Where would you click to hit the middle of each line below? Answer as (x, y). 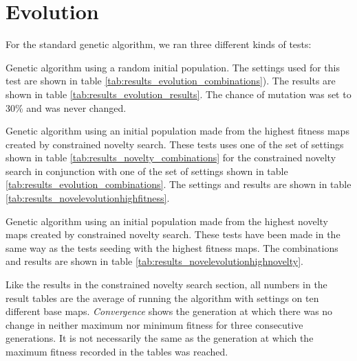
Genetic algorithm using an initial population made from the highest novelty (167, 221)
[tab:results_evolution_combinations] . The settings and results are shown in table (178, 184)
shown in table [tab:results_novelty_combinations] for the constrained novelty (171, 158)
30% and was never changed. (66, 107)
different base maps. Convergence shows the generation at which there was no (169, 311)
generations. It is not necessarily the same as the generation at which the (160, 338)
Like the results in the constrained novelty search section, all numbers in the (166, 284)
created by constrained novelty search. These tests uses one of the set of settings (175, 144)
